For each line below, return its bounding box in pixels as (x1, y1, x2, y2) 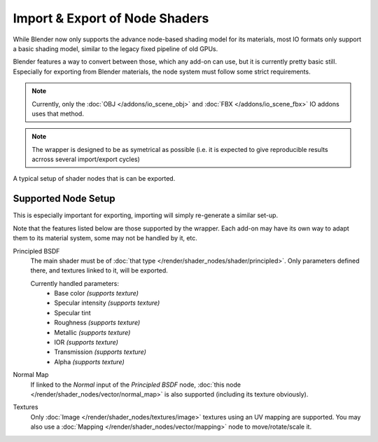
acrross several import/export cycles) (31, 155, 140, 164)
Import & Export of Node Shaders (13, 11, 209, 26)
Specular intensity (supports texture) (54, 298, 160, 308)
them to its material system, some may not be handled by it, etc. (13, 234, 197, 242)
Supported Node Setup (13, 193, 115, 205)
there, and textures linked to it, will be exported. (30, 266, 168, 275)
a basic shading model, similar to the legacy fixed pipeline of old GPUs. (13, 44, 218, 53)
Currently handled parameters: (30, 279, 119, 287)
